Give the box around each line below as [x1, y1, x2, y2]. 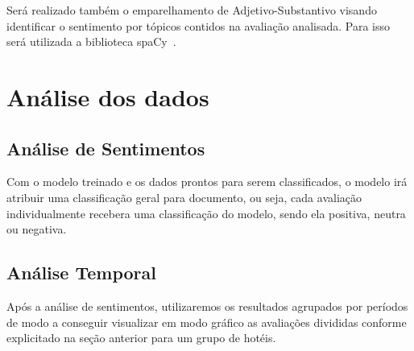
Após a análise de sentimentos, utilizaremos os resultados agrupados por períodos [6, 297, 408, 314]
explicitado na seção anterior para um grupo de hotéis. [6, 329, 276, 346]
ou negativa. [6, 221, 67, 237]
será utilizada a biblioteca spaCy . [6, 33, 176, 50]
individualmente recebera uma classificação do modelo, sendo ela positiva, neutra [6, 204, 406, 221]
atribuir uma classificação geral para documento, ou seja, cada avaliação [6, 188, 362, 205]
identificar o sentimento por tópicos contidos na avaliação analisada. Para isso [6, 17, 390, 34]
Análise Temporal [6, 260, 156, 285]
